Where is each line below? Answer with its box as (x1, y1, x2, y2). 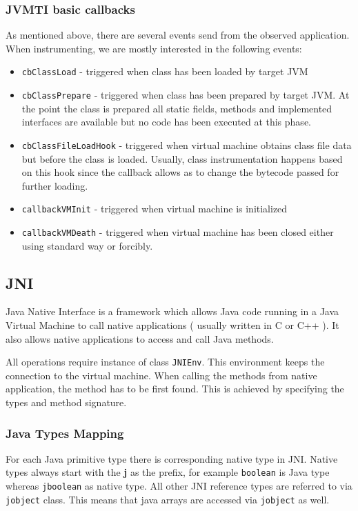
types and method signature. (6, 395, 127, 410)
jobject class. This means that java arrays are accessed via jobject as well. (6, 492, 330, 506)
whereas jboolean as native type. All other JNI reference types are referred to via (6, 479, 352, 493)
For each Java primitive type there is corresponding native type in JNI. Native (6, 451, 338, 465)
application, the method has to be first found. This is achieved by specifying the (6, 381, 344, 396)
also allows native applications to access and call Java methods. (6, 331, 274, 345)
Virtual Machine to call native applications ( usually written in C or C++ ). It (6, 318, 339, 332)
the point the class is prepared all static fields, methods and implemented (21, 101, 332, 115)
